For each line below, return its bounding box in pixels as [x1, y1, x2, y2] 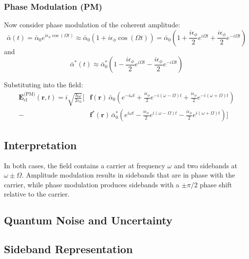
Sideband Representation [4, 241, 133, 257]
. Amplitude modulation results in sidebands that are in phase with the [21, 170, 235, 180]
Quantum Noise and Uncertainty [4, 213, 172, 228]
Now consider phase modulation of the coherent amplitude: [4, 20, 180, 30]
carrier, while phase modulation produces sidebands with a [4, 179, 179, 189]
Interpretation [4, 137, 77, 152]
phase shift [200, 179, 232, 189]
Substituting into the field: [4, 80, 83, 90]
